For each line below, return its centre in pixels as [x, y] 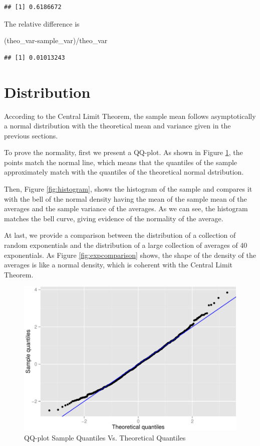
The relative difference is [42, 23]
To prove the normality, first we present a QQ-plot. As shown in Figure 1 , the [123, 152]
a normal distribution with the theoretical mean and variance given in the [117, 126]
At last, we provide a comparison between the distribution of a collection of [120, 235]
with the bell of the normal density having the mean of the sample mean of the [125, 198]
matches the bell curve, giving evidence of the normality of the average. [114, 218]
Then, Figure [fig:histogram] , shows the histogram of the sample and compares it [128, 189]
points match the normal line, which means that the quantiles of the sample [121, 162]
